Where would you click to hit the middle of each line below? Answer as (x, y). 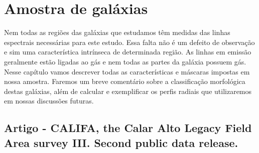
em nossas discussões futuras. (49, 101)
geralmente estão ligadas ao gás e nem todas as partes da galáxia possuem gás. (125, 61)
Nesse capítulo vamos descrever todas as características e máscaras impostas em (127, 71)
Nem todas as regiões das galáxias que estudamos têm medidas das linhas (117, 32)
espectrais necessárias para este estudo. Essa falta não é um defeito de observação (129, 42)
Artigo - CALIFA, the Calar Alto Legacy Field (128, 128)
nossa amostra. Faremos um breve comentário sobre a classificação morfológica (125, 81)
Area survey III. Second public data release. (121, 142)
